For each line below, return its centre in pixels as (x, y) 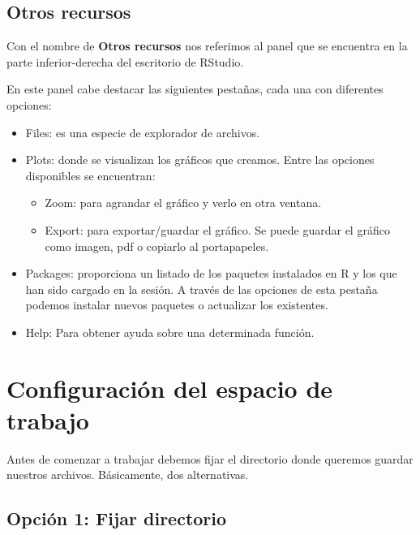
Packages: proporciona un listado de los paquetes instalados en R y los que (211, 273)
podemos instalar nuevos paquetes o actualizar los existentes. (177, 305)
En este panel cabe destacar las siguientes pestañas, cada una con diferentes (195, 89)
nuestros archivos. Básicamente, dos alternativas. (128, 475)
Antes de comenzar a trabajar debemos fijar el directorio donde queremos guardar (210, 458)
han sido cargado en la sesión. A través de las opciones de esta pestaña (201, 289)
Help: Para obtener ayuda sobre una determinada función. (170, 332)
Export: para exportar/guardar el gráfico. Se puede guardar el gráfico (217, 229)
